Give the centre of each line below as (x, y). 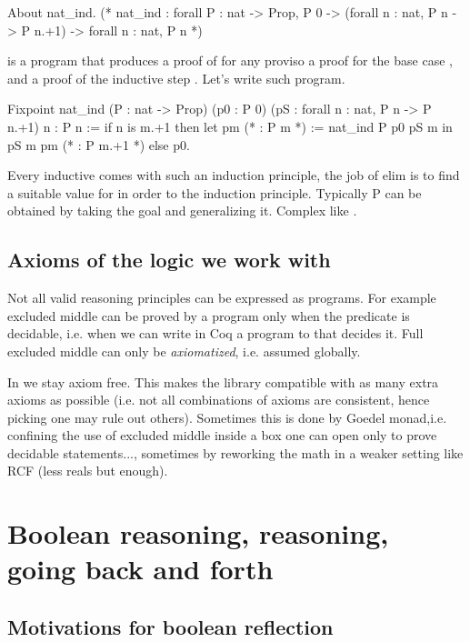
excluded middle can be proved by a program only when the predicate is (209, 315)
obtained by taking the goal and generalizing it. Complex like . (182, 211)
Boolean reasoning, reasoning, (198, 533)
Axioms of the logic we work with (169, 260)
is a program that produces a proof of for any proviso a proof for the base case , (230, 60)
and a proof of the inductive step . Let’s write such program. (176, 78)
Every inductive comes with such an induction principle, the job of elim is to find (234, 175)
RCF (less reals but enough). (88, 471)
